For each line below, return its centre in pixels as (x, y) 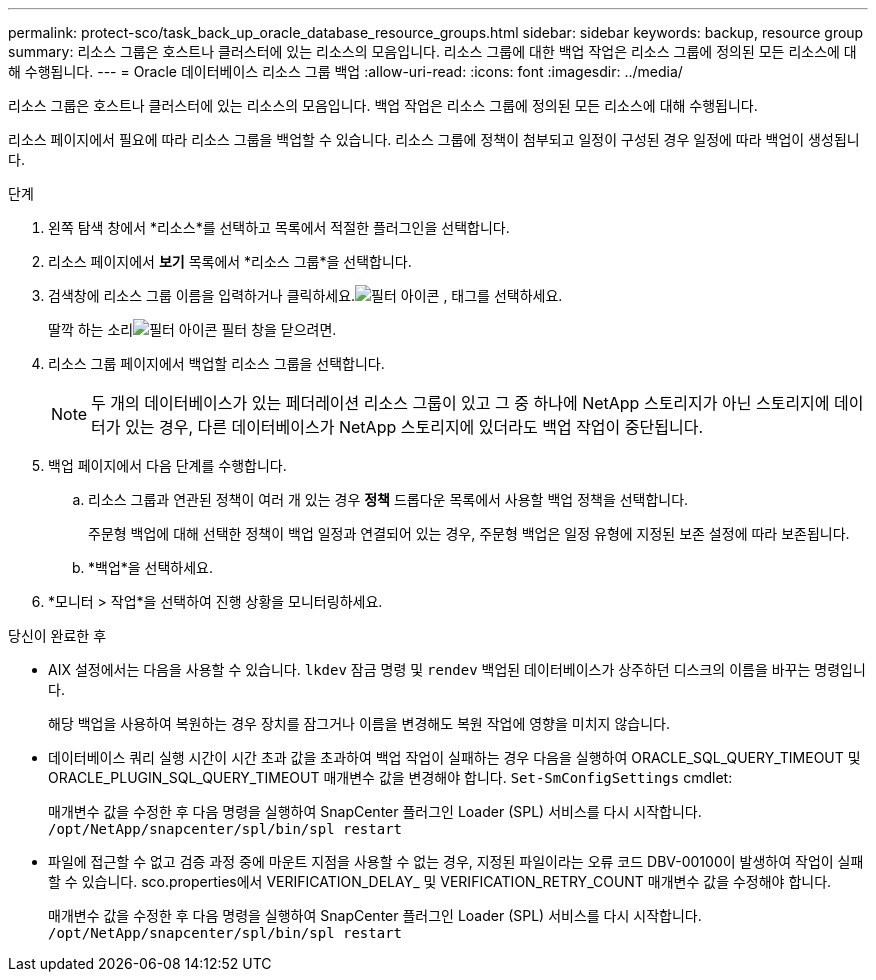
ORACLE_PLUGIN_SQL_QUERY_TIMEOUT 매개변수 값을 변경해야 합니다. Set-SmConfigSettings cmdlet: (390, 777)
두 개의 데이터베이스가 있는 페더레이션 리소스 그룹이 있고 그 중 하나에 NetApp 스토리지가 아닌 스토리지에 (460, 403)
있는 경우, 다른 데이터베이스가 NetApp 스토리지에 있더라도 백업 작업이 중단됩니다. (414, 427)
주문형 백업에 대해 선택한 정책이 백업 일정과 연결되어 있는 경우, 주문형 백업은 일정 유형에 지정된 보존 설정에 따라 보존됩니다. (469, 533)
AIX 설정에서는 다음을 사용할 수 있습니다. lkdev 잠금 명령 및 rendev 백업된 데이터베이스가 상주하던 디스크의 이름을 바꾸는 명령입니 (457, 669)
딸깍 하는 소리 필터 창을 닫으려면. (192, 329)
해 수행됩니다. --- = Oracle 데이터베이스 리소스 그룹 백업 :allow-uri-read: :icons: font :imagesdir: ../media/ (345, 71)
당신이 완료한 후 (57, 635)
